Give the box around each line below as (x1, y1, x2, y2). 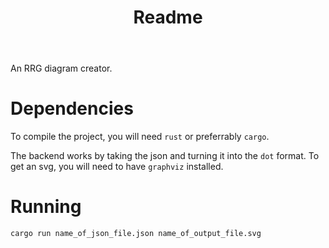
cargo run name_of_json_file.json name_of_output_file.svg (10, 229, 262, 239)
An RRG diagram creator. (10, 62, 113, 75)
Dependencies (10, 97, 134, 120)
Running (10, 196, 82, 218)
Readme (133, 6, 203, 29)
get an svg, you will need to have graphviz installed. (10, 161, 224, 173)
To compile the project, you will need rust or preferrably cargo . (10, 131, 270, 143)
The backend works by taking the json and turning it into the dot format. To (10, 150, 320, 162)
